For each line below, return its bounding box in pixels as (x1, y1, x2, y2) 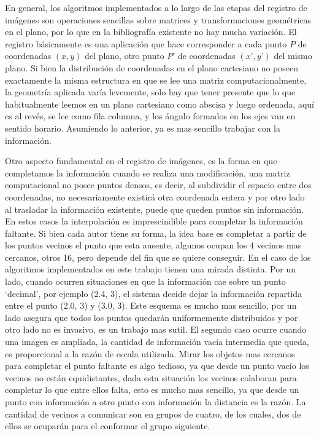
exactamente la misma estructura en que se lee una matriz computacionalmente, (5, 73, 307, 86)
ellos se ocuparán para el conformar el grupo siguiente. (5, 419, 210, 432)
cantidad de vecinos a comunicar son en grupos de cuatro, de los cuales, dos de (5, 407, 301, 420)
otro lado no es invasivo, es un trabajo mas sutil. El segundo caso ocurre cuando (5, 323, 307, 336)
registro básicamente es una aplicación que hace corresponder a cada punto (5, 37, 287, 50)
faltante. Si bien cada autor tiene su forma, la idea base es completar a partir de (5, 226, 307, 239)
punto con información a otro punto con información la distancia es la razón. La (5, 395, 306, 408)
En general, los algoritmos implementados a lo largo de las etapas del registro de (5, 1, 307, 14)
